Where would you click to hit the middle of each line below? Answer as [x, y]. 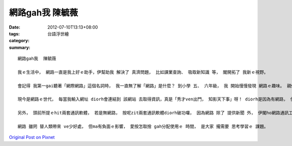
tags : [14, 33]
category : [19, 41]
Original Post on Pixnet [32, 137]
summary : [20, 47]
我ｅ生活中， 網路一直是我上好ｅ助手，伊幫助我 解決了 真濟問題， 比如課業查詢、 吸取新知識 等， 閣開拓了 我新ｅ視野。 [143, 72]
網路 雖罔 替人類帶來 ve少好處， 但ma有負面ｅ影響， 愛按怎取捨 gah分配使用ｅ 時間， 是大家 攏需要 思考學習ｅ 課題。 [143, 127]
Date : [15, 27]
